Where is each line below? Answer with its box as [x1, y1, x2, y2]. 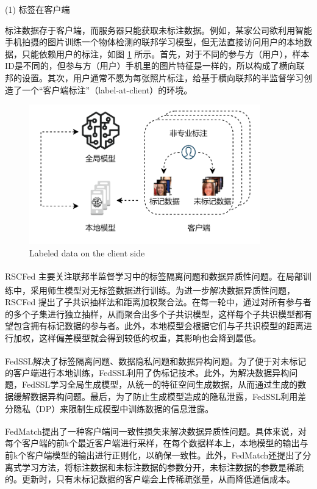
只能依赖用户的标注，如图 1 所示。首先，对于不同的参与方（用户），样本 [21, 47, 310, 60]
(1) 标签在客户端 [5, 3, 70, 15]
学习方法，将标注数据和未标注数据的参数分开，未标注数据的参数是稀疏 [21, 460, 304, 473]
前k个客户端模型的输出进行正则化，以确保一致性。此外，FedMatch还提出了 [5, 448, 303, 461]
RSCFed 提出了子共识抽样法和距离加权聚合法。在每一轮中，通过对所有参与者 [5, 295, 312, 308]
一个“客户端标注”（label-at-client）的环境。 [21, 83, 193, 96]
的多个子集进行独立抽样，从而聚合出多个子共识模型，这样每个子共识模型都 [5, 307, 304, 320]
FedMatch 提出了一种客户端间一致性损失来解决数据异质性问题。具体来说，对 [5, 424, 307, 437]
